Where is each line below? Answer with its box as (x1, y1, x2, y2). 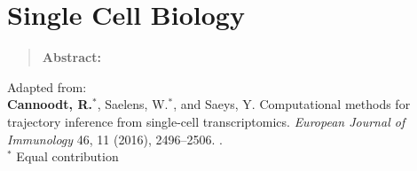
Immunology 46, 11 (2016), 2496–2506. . (7, 129, 223, 148)
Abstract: (42, 48, 101, 66)
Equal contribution (16, 147, 119, 166)
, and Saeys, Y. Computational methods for (173, 95, 411, 113)
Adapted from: (7, 77, 87, 96)
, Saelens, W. (97, 95, 169, 113)
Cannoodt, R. (7, 95, 92, 113)
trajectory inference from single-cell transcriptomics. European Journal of (7, 112, 405, 130)
